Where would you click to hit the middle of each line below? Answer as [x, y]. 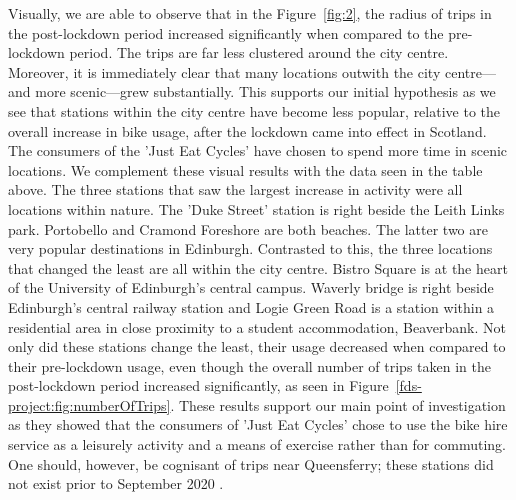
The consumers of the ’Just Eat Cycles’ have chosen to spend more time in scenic [258, 150]
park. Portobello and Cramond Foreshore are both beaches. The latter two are [248, 228]
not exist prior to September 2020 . [116, 483]
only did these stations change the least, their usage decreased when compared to [257, 346]
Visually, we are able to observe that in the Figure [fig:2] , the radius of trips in [250, 13]
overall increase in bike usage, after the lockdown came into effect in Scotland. [247, 130]
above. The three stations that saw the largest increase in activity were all [235, 189]
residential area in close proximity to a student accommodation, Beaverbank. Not [257, 326]
